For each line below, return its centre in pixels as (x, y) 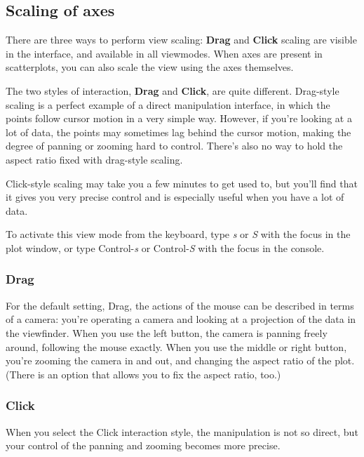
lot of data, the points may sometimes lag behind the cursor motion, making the (178, 132)
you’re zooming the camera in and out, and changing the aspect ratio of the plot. (180, 360)
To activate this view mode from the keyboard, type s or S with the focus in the (178, 234)
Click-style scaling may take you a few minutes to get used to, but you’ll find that (182, 183)
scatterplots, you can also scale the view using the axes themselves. (150, 67)
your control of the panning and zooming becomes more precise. (143, 445)
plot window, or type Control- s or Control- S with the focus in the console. (165, 247)
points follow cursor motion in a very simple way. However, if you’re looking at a (179, 118)
